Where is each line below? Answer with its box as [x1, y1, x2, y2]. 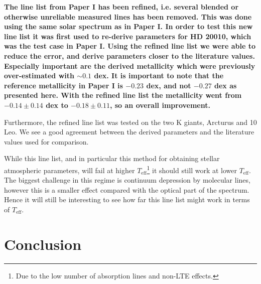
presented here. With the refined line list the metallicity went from [4, 90, 242, 100]
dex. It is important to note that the [94, 70, 224, 81]
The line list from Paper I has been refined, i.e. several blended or [4, 2, 239, 12]
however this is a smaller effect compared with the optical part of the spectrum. [4, 184, 249, 195]
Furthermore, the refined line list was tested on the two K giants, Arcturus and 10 [4, 116, 257, 127]
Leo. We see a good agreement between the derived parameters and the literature [4, 126, 254, 137]
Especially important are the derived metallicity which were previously [4, 60, 255, 71]
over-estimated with [4, 70, 74, 81]
